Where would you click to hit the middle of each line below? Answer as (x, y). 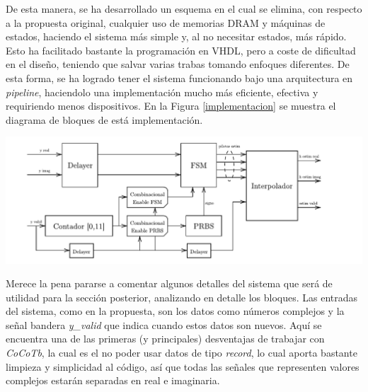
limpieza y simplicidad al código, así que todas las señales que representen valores (183, 366)
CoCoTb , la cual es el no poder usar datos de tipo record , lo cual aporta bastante (182, 353)
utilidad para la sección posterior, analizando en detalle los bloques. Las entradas (182, 297)
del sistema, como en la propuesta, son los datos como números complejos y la (175, 311)
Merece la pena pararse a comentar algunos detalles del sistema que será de (169, 283)
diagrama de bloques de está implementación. (104, 119)
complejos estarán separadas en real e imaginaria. (113, 380)
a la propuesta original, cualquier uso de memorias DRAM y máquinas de (166, 22)
